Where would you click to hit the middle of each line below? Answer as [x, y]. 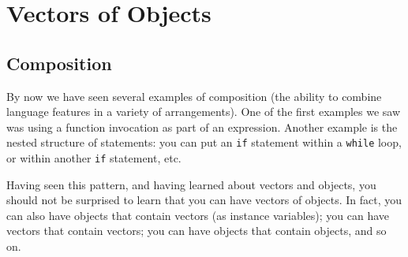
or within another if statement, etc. [94, 158]
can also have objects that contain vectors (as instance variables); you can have [198, 215]
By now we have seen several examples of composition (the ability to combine [194, 96]
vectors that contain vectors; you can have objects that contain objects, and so [197, 231]
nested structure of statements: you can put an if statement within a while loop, [204, 142]
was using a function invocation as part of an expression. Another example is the [202, 127]
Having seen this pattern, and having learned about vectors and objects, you [191, 184]
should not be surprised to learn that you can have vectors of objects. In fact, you [204, 200]
